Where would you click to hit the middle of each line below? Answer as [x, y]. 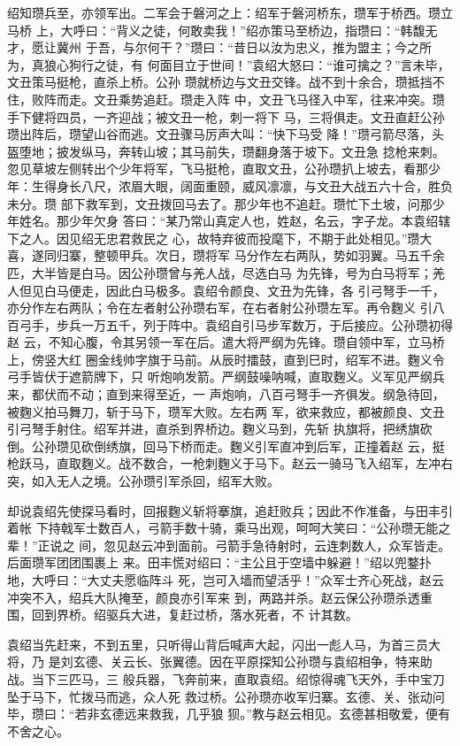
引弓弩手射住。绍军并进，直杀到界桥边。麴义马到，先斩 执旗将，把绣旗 [214, 429]
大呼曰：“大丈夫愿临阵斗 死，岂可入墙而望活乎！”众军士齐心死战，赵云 [238, 580]
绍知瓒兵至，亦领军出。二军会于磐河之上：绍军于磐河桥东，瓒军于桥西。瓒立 [230, 12]
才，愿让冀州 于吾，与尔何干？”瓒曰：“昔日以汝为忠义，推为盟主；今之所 [219, 47]
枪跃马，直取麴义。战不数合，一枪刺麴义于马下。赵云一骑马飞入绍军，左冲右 [230, 463]
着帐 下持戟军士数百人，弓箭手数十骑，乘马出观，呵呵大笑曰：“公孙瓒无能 [223, 528]
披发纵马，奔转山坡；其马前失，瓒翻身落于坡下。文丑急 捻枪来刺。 [250, 151]
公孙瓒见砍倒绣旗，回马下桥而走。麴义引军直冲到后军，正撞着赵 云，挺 [238, 446]
